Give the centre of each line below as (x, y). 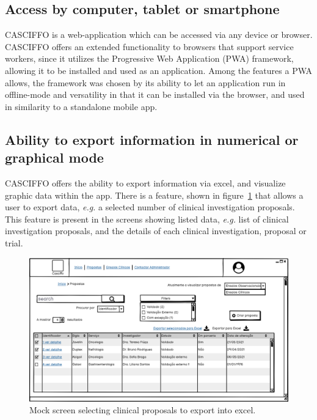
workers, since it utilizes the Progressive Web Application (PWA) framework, (149, 58)
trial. (14, 242)
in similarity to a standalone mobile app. (81, 106)
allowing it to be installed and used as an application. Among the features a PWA (159, 70)
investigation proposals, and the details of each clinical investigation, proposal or (156, 231)
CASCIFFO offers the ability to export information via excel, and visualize (145, 182)
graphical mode (54, 157)
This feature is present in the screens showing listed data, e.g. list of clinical (147, 219)
